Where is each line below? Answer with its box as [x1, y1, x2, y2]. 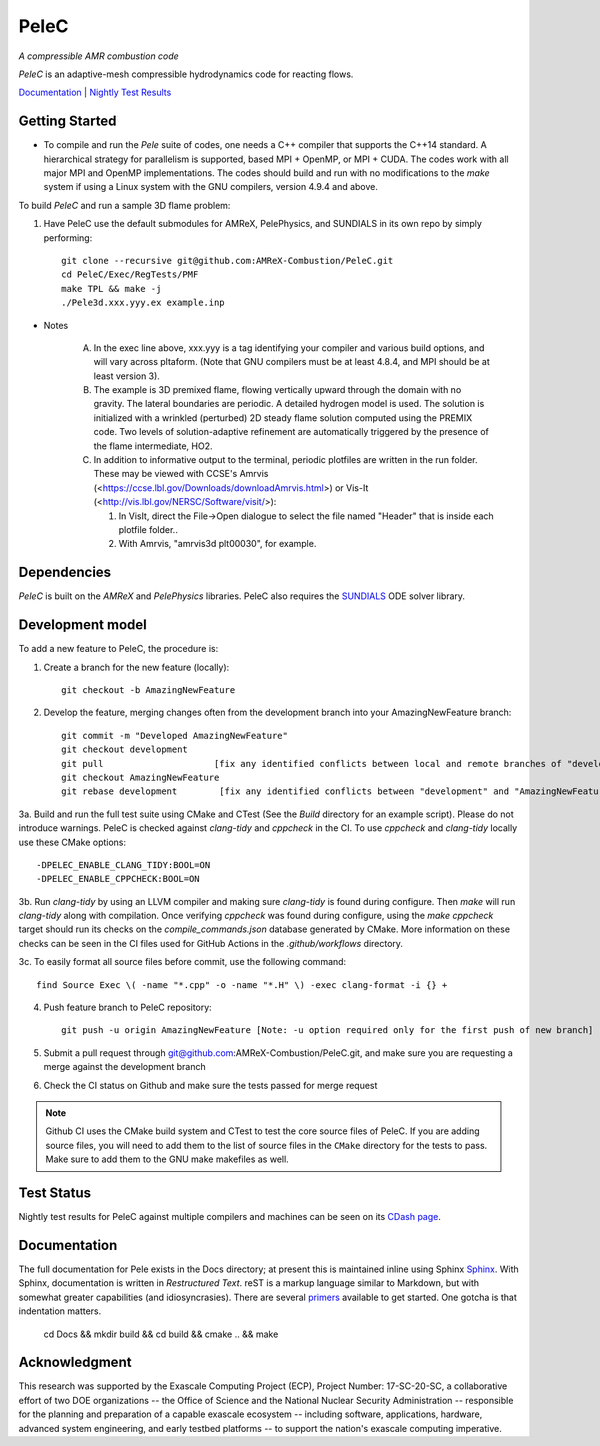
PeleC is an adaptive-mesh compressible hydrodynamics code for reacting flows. [18, 68, 354, 80]
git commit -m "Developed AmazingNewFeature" [61, 730, 289, 741]
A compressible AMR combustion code [18, 50, 179, 62]
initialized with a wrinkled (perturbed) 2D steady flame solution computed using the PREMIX [93, 411, 473, 424]
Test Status [18, 1184, 92, 1201]
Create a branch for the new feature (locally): [43, 661, 230, 673]
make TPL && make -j [61, 283, 162, 294]
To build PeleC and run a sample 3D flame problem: [18, 199, 231, 211]
